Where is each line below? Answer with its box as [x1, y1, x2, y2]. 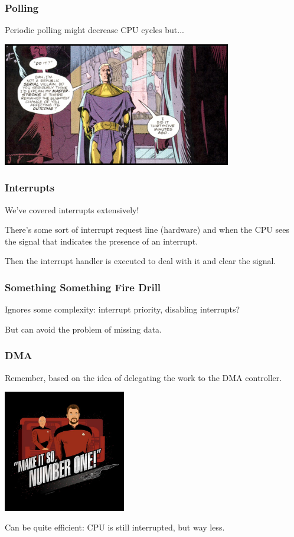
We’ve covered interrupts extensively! [5, 203, 139, 216]
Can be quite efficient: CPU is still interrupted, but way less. [5, 521, 225, 533]
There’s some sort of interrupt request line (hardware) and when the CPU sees [5, 223, 289, 236]
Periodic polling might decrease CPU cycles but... [5, 24, 184, 36]
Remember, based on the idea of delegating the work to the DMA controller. [5, 371, 282, 383]
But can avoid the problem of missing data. [5, 323, 162, 335]
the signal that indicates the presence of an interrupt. [5, 235, 198, 247]
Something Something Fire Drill [5, 279, 161, 294]
